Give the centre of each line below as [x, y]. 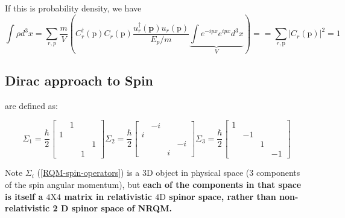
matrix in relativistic [108, 196]
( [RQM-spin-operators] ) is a [88, 173]
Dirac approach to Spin [79, 80]
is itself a [24, 196]
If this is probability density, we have [73, 8]
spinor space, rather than [223, 196]
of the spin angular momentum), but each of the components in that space [153, 185]
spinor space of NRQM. [122, 208]
